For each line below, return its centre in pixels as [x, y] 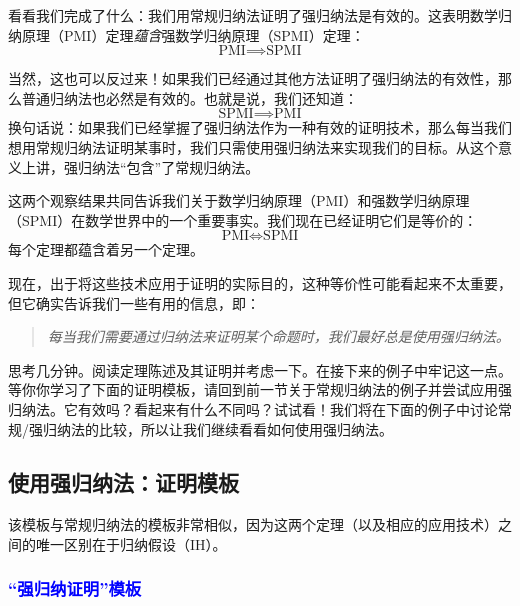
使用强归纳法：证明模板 [123, 482]
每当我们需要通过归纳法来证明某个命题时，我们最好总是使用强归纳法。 [278, 336]
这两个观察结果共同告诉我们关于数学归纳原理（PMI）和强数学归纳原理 [239, 200]
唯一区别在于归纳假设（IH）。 [131, 543]
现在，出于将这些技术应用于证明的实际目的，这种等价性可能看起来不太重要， [260, 282]
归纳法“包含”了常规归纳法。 [168, 166]
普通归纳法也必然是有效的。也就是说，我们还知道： [189, 97]
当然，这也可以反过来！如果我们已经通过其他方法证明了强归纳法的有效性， [253, 78]
